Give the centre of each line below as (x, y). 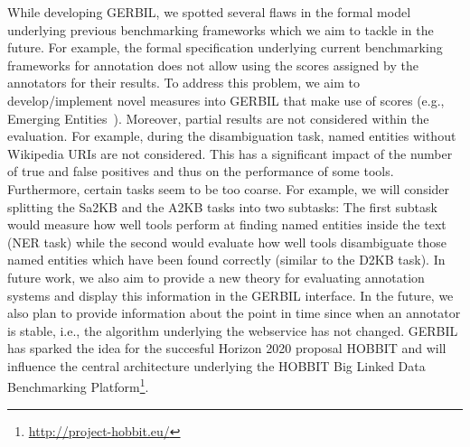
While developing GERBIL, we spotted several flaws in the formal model (209, 12)
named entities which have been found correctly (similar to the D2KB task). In (226, 260)
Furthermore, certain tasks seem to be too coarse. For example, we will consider (229, 188)
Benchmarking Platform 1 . (78, 386)
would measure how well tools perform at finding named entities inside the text (227, 224)
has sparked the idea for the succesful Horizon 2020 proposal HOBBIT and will (227, 348)
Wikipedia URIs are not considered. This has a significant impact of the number (230, 153)
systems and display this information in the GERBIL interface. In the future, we (230, 295)
